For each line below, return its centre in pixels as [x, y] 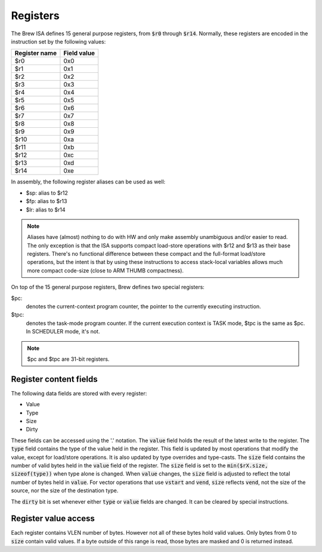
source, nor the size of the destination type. [65, 490]
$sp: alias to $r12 [47, 193]
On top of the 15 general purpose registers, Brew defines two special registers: [108, 287]
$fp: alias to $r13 [47, 201]
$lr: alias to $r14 [46, 210]
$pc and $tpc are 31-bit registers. [68, 359]
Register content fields [54, 379]
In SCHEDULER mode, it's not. [63, 332]
